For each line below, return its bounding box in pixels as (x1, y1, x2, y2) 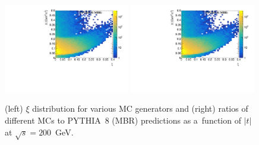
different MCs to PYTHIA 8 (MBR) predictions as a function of (5, 114, 241, 126)
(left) (5, 102, 23, 115)
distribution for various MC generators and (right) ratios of (32, 102, 248, 115)
